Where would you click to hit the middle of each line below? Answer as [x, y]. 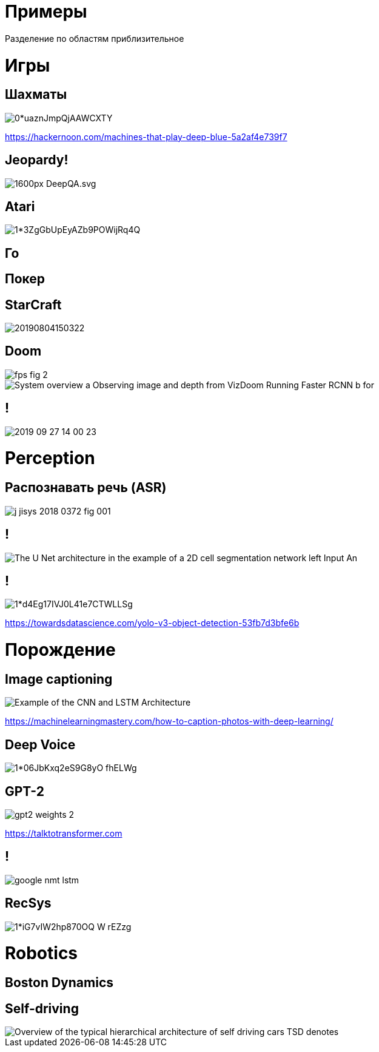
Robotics [42, 953]
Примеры [46, 12]
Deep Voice [40, 744]
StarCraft [33, 305]
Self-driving [42, 1008]
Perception [50, 458]
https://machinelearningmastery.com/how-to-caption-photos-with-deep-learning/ [169, 721]
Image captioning [59, 679]
